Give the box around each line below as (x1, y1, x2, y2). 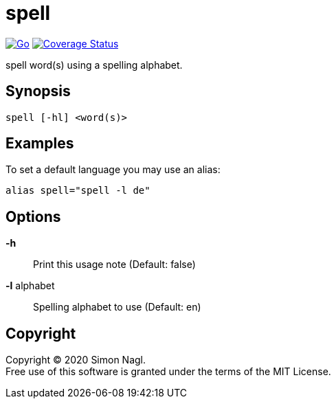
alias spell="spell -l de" (5, 185, 150, 197)
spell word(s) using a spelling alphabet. (5, 58, 183, 71)
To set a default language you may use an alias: (5, 164, 221, 176)
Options (5, 207, 61, 225)
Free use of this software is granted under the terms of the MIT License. (5, 366, 331, 378)
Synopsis (5, 82, 71, 100)
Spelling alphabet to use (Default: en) (33, 301, 201, 313)
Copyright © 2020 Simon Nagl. (5, 354, 146, 366)
